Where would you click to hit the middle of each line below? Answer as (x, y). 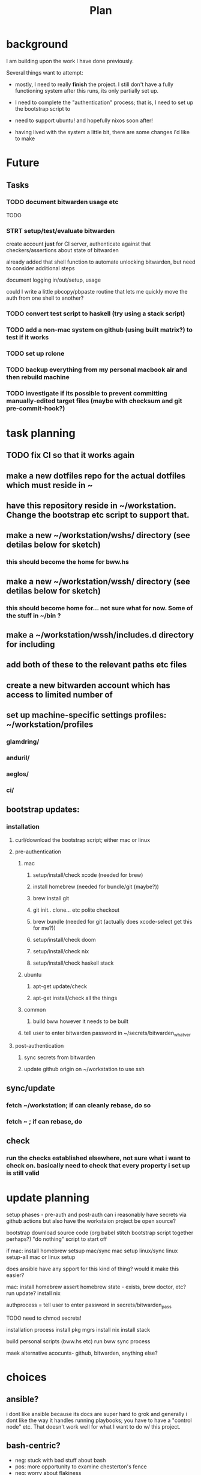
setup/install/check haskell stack (73, 963)
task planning (41, 433)
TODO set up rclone (35, 353)
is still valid (23, 1173)
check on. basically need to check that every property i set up (98, 1165)
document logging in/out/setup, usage (53, 280)
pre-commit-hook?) (36, 408)
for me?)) (44, 928)
